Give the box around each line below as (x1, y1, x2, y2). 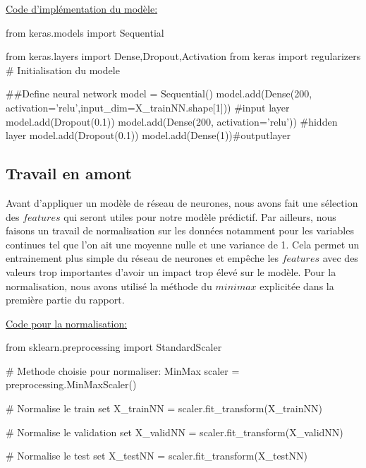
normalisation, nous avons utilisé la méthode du (6, 278, 212, 293)
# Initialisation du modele (6, 62, 120, 77)
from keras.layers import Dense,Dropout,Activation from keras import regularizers (6, 49, 361, 64)
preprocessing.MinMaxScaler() (6, 377, 137, 392)
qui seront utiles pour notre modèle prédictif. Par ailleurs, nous (63, 209, 336, 224)
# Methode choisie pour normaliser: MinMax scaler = (6, 363, 240, 378)
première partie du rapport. (6, 292, 125, 307)
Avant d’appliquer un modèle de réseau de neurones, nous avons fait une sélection (6, 195, 358, 210)
